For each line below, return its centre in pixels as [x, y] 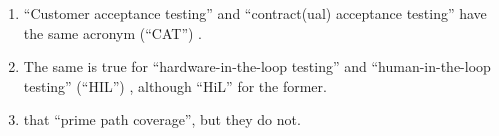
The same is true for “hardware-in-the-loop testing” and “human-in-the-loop [257, 66]
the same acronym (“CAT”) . [113, 32]
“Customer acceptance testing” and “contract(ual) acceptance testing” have [255, 13]
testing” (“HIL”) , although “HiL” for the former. [175, 85]
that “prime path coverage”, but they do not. [162, 119]
